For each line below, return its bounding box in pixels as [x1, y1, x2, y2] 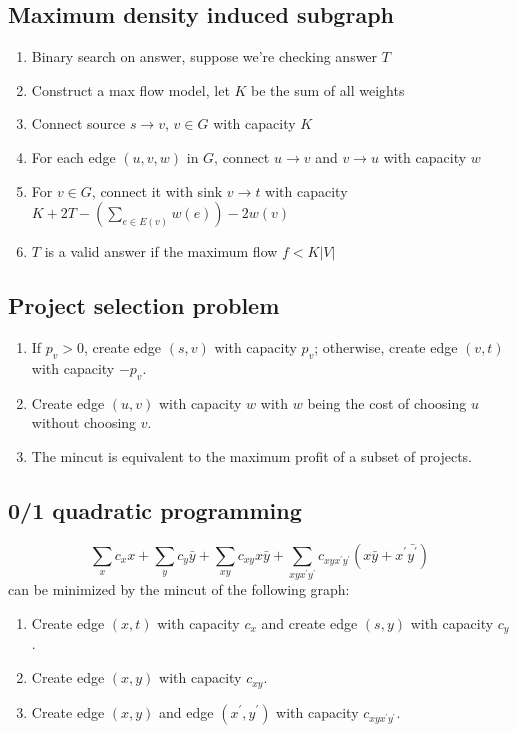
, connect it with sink [91, 180, 223, 201]
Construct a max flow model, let [31, 79, 230, 100]
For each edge [31, 146, 116, 167]
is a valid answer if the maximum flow [44, 241, 278, 262]
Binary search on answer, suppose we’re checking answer [31, 46, 378, 67]
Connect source [31, 113, 126, 134]
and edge [159, 701, 214, 722]
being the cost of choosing [307, 392, 467, 413]
